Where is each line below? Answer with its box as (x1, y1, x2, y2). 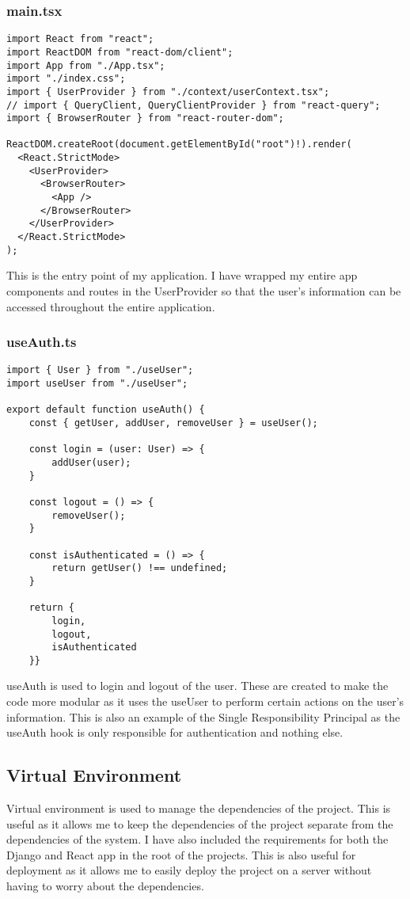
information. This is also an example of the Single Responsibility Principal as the (6, 708, 401, 725)
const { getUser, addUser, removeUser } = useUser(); (28, 417, 318, 429)
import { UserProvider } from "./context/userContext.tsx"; (6, 86, 330, 97)
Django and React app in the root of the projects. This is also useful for (6, 846, 356, 863)
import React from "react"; (6, 33, 154, 45)
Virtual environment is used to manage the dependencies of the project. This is (6, 800, 391, 817)
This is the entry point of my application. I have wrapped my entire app (6, 267, 358, 284)
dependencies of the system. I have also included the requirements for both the (6, 831, 389, 848)
